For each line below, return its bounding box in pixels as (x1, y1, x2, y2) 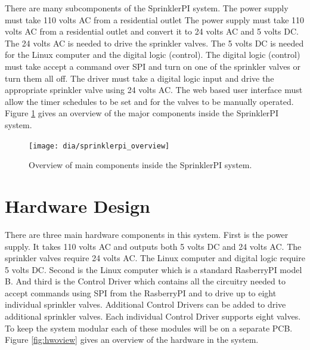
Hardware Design (5, 193, 150, 218)
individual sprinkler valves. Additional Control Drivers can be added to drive (5, 298, 286, 311)
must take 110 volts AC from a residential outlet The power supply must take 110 (5, 13, 305, 26)
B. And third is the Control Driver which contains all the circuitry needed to (5, 275, 286, 287)
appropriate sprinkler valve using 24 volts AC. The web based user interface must (5, 83, 303, 96)
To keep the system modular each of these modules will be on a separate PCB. (5, 321, 293, 334)
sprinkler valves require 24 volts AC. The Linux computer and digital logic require (5, 252, 305, 264)
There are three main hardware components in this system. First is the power (5, 228, 289, 240)
